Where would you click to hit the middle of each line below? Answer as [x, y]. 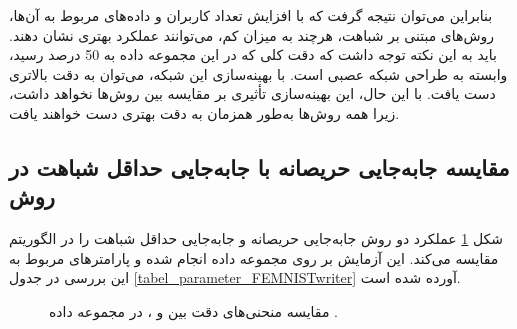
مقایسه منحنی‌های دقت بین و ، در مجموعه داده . [193, 310]
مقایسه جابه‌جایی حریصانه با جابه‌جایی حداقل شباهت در [259, 166]
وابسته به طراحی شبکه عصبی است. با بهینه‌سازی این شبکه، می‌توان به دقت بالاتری [258, 73]
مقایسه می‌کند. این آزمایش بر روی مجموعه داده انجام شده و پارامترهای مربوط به [254, 257]
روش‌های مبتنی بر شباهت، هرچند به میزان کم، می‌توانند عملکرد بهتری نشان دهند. [252, 34]
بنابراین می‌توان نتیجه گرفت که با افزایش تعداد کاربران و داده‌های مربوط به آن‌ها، [251, 15]
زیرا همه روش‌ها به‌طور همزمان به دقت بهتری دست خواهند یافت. [204, 112]
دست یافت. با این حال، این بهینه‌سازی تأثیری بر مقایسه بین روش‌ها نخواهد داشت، [252, 93]
